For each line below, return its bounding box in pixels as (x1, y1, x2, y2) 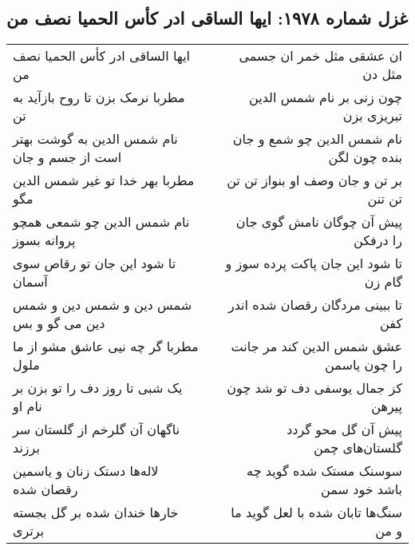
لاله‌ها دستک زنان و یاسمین (13, 461, 159, 481)
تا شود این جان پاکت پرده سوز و (225, 254, 402, 273)
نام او (13, 397, 42, 416)
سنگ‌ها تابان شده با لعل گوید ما (231, 503, 402, 522)
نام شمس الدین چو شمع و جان (232, 129, 402, 148)
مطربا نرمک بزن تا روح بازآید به (13, 88, 185, 107)
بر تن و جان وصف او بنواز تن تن (227, 171, 402, 190)
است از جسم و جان (13, 148, 122, 167)
